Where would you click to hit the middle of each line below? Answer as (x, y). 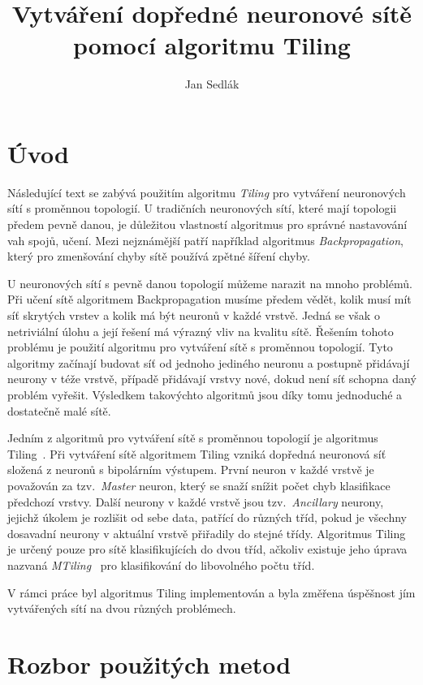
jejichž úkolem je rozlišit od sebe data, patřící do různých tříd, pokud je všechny (207, 517)
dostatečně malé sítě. (59, 410)
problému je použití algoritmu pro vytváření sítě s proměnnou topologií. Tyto (200, 347)
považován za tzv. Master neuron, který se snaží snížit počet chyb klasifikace (199, 485)
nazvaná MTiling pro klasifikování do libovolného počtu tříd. (161, 564)
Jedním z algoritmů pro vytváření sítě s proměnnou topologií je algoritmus (193, 438)
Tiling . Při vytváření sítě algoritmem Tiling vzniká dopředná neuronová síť (197, 453)
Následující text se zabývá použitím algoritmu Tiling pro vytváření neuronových (207, 192)
